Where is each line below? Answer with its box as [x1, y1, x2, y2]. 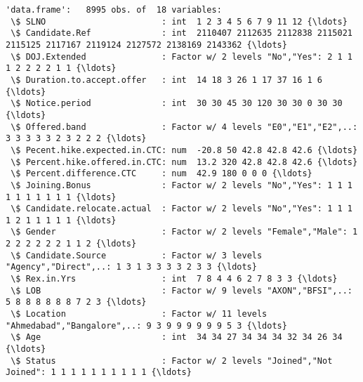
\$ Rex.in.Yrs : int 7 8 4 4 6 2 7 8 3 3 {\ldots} [11, 274, 338, 284]
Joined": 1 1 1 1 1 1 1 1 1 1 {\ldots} [6, 367, 192, 378]
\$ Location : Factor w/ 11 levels [11, 309, 268, 320]
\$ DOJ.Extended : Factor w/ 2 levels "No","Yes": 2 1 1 [11, 51, 352, 62]
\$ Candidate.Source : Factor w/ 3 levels [11, 250, 263, 261]
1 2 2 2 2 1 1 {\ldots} [6, 63, 117, 74]
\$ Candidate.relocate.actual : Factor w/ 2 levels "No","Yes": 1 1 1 [11, 204, 352, 214]
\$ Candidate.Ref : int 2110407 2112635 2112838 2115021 [11, 28, 352, 39]
